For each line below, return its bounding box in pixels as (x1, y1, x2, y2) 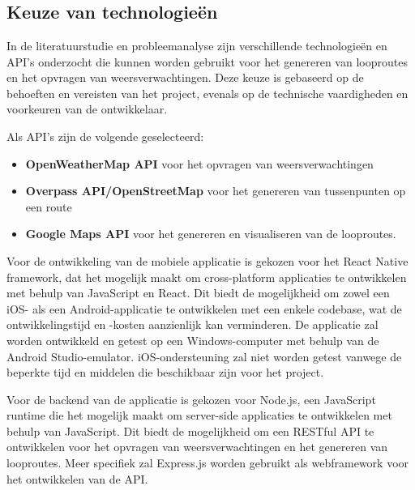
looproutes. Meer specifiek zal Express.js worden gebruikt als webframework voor (6, 454, 409, 471)
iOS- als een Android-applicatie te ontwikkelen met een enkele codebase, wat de (6, 300, 402, 317)
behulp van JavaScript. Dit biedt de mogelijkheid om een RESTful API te (6, 422, 374, 439)
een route (25, 198, 72, 215)
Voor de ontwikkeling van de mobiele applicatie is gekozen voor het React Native (6, 252, 409, 269)
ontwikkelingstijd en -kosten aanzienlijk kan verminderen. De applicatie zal (6, 316, 379, 333)
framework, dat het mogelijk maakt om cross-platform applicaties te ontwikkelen (6, 268, 407, 285)
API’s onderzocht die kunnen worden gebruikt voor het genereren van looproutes (6, 53, 408, 70)
